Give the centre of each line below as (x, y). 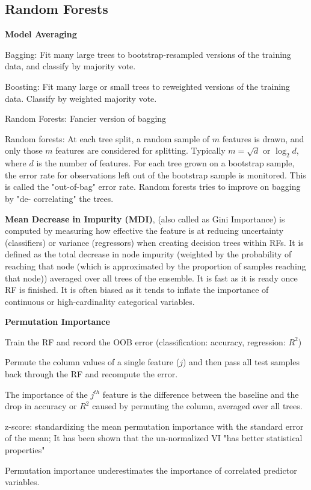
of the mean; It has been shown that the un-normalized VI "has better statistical (154, 438)
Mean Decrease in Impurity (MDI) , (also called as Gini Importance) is (145, 218)
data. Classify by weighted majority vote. (81, 98)
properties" (25, 450)
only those (24, 150)
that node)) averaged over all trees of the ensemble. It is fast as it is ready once (151, 278)
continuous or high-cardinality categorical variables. (100, 301)
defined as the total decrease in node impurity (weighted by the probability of (148, 254)
